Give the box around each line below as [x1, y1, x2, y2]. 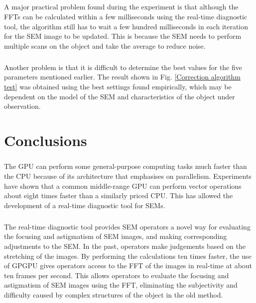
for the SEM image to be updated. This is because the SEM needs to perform [4, 31, 242, 41]
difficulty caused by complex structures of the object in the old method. [4, 289, 223, 300]
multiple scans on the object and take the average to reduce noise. [4, 40, 206, 51]
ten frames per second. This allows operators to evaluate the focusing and [4, 270, 229, 280]
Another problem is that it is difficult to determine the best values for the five [4, 62, 243, 72]
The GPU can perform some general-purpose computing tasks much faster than [4, 161, 247, 171]
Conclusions [4, 130, 87, 150]
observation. [4, 101, 41, 111]
